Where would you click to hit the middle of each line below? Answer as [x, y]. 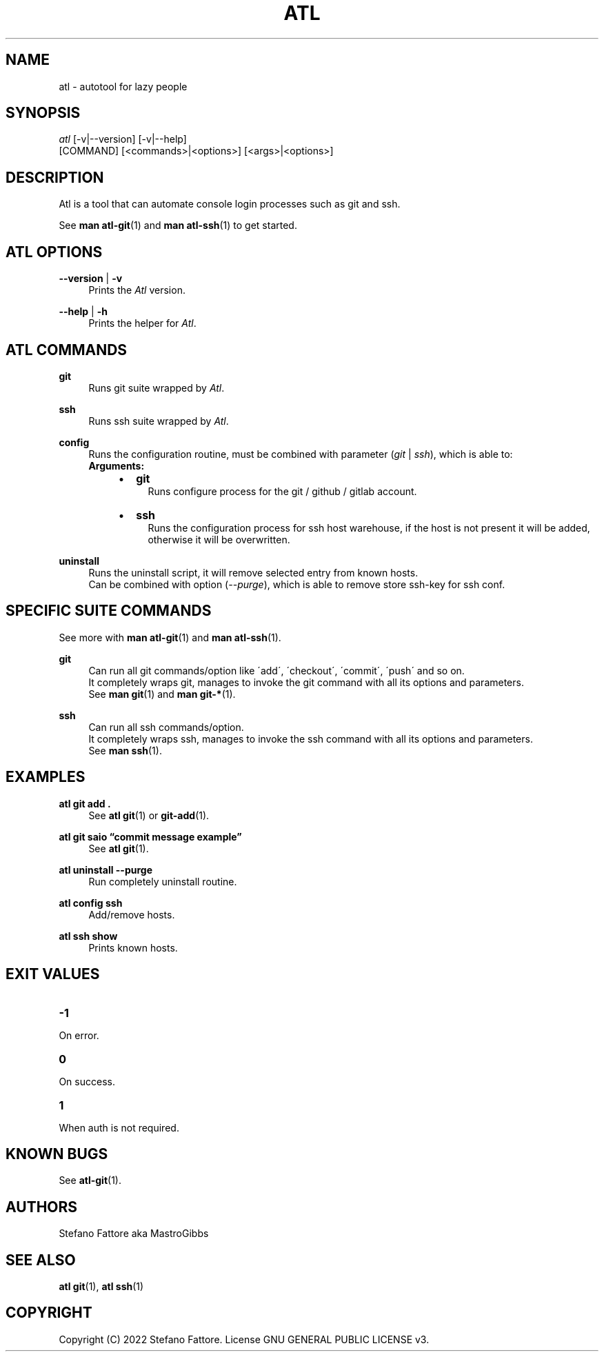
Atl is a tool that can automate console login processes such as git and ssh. [230, 204]
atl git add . [85, 803]
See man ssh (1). [125, 750]
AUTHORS [42, 1207]
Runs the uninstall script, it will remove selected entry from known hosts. [253, 572]
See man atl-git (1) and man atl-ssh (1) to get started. [178, 225]
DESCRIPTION [55, 177]
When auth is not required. [119, 1127]
